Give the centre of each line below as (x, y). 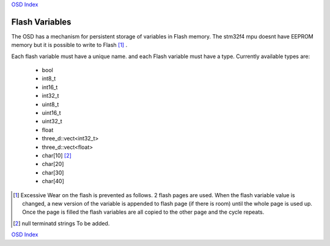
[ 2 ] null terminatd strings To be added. (61, 223)
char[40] (53, 181)
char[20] (53, 164)
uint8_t (50, 104)
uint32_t (52, 121)
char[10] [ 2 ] (57, 155)
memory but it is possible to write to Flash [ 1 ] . (69, 45)
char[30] (53, 172)
